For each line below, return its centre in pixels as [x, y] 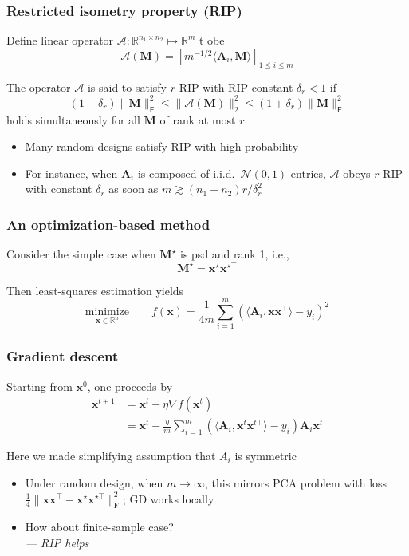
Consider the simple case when [81, 254]
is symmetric [265, 456]
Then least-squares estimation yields [95, 290]
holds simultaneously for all [73, 119]
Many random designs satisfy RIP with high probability [162, 146]
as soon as [134, 189]
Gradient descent [63, 356]
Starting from [39, 386]
